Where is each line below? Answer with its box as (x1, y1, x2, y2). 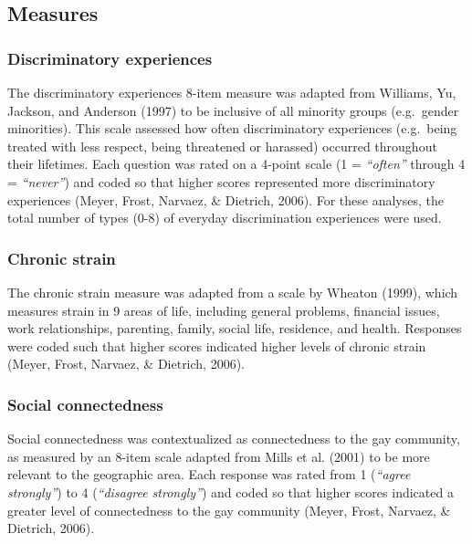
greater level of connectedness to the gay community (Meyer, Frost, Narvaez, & (7, 500, 451, 519)
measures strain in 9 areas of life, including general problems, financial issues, (7, 300, 440, 319)
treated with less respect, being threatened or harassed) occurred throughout (7, 136, 437, 155)
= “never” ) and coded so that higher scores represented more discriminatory (7, 172, 435, 191)
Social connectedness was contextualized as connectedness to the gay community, (7, 429, 460, 448)
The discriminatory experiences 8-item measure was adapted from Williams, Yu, (7, 83, 456, 101)
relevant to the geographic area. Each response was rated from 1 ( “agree (7, 465, 411, 484)
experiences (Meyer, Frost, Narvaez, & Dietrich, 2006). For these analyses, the (7, 190, 444, 209)
